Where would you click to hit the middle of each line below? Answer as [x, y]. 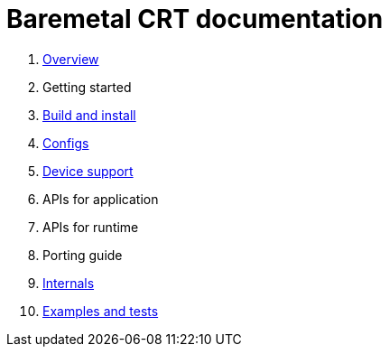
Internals [69, 283]
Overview [71, 59]
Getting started [87, 87]
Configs [66, 143]
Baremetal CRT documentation [195, 19]
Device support [88, 171]
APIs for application [101, 199]
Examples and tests [101, 311]
